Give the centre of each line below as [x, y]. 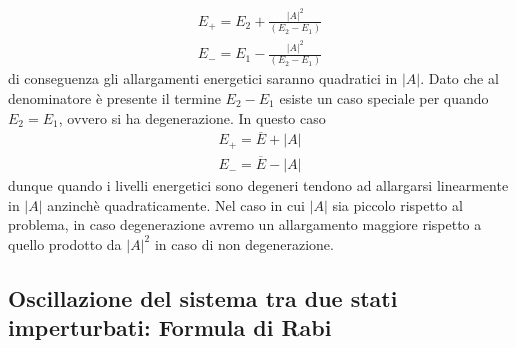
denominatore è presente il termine [114, 98]
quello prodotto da [65, 243]
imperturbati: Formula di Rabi [170, 327]
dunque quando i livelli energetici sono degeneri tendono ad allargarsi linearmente [258, 185]
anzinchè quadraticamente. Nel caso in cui [176, 204]
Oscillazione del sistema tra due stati [203, 297]
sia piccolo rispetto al [397, 204]
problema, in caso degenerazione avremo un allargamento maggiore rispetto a [245, 224]
